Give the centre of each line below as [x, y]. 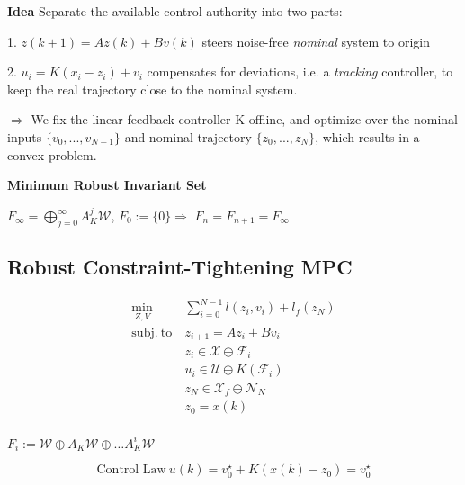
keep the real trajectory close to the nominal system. [152, 89]
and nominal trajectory [188, 136]
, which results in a [367, 136]
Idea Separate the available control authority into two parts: [175, 11]
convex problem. [52, 154]
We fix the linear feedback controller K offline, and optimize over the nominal [244, 119]
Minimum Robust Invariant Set [107, 185]
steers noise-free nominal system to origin [316, 41]
